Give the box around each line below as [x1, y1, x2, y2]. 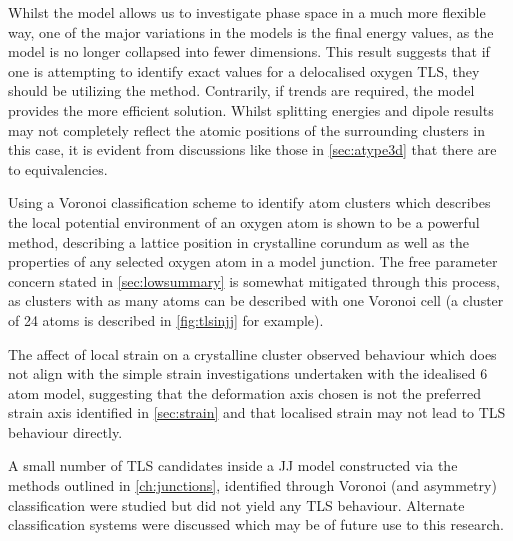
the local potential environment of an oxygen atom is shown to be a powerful [8, 211, 480, 232]
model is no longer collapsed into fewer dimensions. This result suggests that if [8, 41, 490, 62]
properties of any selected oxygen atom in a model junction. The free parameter [8, 251, 498, 272]
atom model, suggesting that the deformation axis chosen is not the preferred [8, 382, 482, 403]
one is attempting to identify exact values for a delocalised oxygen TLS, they [8, 60, 480, 81]
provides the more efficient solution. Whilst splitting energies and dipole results [8, 99, 494, 120]
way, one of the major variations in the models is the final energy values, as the [8, 21, 494, 42]
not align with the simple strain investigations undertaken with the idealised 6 [8, 363, 488, 384]
